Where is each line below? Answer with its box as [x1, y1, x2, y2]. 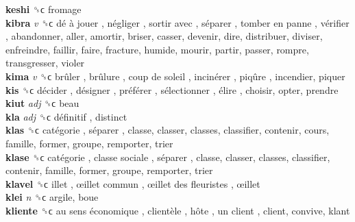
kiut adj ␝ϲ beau [5, 96, 79, 110]
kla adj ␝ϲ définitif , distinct [5, 109, 127, 123]
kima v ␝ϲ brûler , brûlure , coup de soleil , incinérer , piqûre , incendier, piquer [5, 69, 345, 83]
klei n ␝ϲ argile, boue [5, 190, 99, 204]
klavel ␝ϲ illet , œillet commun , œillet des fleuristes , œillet [5, 176, 260, 190]
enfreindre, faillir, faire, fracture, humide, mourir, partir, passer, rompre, [5, 42, 309, 56]
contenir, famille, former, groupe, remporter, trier [5, 163, 213, 177]
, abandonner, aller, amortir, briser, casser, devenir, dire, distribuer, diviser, [5, 29, 323, 43]
